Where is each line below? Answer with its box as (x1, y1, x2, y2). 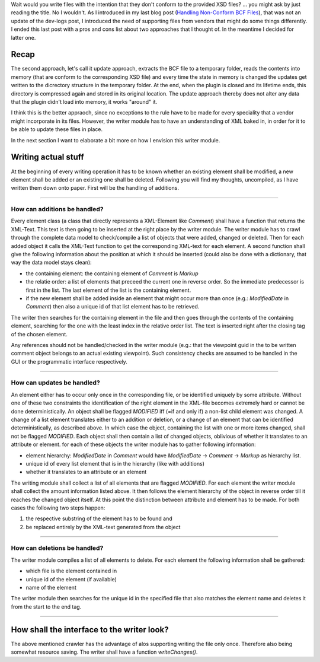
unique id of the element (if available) (25, 575, 117, 583)
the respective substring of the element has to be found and (25, 515, 172, 522)
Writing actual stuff (11, 152, 84, 163)
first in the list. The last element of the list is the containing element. (25, 287, 191, 294)
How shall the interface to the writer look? (11, 625, 169, 635)
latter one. (11, 34, 36, 41)
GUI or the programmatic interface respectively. (11, 358, 127, 365)
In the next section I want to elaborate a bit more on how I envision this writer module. (11, 136, 220, 144)
